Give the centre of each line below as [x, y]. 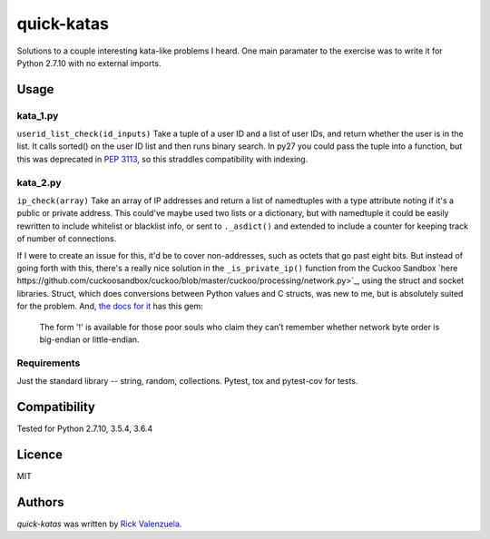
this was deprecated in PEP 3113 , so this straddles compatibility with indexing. [162, 159]
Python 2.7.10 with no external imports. [89, 63]
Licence [40, 454]
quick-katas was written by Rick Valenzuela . [99, 524]
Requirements [49, 363]
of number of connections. [67, 239]
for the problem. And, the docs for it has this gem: [110, 306]
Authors [40, 502]
